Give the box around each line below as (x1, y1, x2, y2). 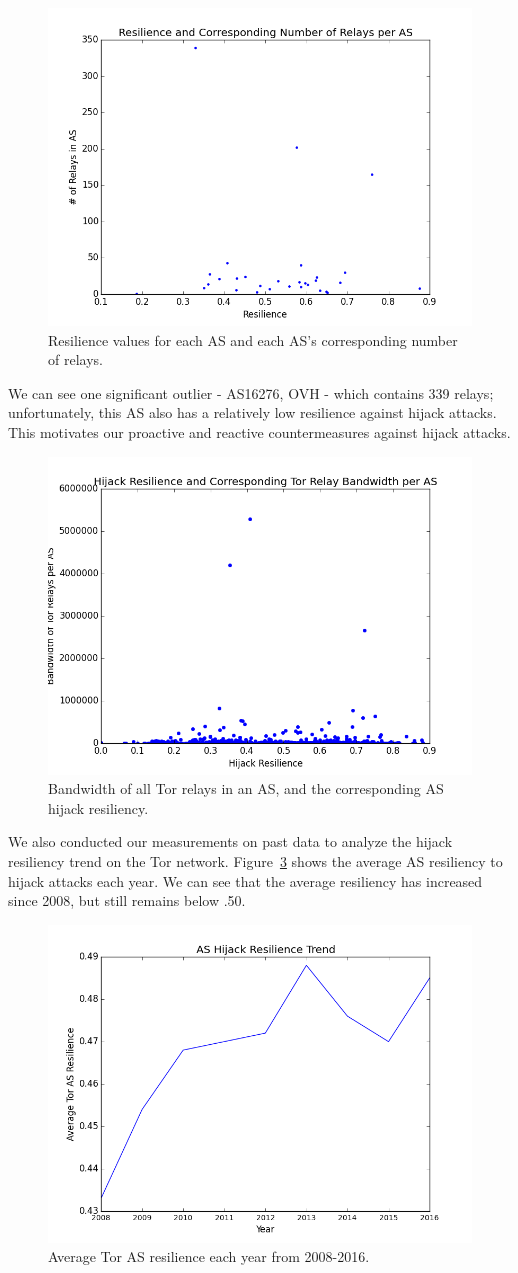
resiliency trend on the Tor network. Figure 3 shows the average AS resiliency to (8, 850, 503, 871)
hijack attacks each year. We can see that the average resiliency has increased (8, 870, 483, 891)
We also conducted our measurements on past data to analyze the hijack (8, 831, 453, 852)
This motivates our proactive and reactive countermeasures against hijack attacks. (8, 421, 511, 442)
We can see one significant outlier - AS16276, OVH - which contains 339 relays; (8, 382, 494, 403)
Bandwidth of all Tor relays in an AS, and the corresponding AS (48, 778, 444, 799)
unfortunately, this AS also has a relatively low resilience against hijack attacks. (8, 402, 497, 423)
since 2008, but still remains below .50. (8, 890, 246, 911)
